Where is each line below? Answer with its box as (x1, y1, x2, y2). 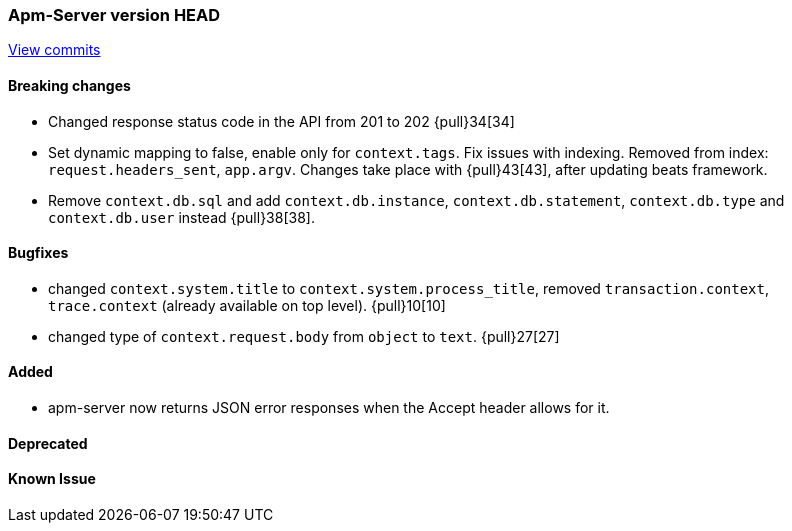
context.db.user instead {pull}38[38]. (48, 208, 315, 226)
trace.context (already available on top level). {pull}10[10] (48, 296, 446, 314)
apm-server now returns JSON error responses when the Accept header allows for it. (48, 399, 610, 417)
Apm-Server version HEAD (8, 5, 221, 25)
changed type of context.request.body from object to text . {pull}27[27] (48, 327, 560, 345)
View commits (8, 41, 101, 59)
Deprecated (8, 434, 88, 452)
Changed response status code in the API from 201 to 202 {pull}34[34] (48, 112, 515, 130)
